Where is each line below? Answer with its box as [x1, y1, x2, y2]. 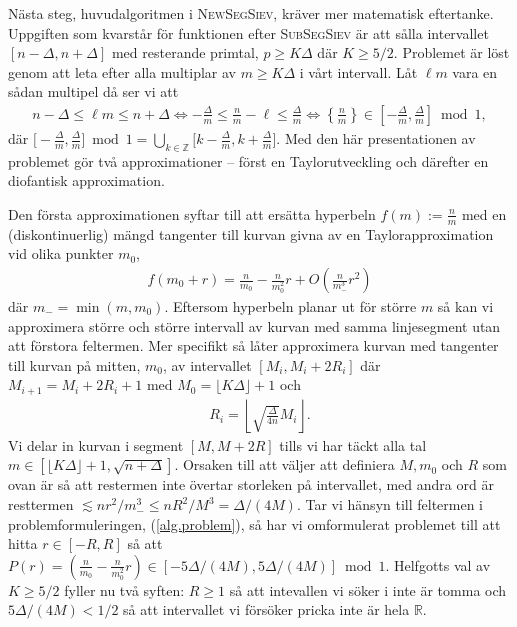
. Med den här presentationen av [276, 128, 476, 148]
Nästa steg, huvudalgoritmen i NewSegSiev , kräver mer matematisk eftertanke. [8, 3, 494, 23]
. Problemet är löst [393, 42, 510, 63]
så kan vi [437, 296, 494, 317]
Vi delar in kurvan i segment [8, 434, 184, 455]
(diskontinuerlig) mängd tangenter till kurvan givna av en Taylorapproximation [8, 223, 494, 244]
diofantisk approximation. [8, 170, 165, 191]
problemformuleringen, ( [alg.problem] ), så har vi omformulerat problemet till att [8, 513, 501, 534]
